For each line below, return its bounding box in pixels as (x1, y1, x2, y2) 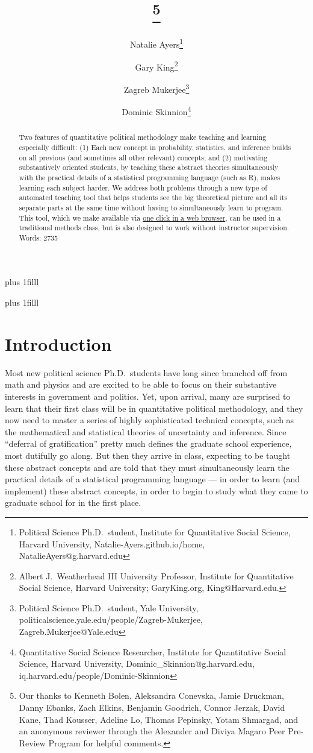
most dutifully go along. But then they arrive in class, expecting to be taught (5, 449, 291, 461)
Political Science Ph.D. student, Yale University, (19, 601, 199, 614)
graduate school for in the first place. (5, 496, 141, 509)
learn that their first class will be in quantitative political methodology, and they (5, 402, 303, 414)
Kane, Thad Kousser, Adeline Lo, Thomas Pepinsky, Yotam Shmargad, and (19, 713, 298, 725)
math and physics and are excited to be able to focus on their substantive (5, 378, 277, 391)
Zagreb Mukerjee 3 (123, 81, 190, 95)
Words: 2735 (19, 232, 58, 242)
